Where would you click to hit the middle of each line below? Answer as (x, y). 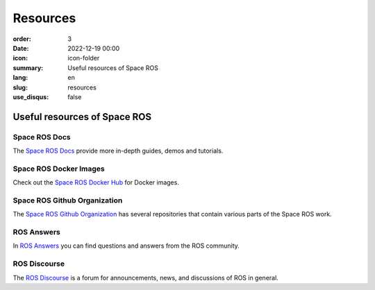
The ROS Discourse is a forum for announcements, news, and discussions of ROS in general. (146, 278)
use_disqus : (31, 96)
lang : (20, 78)
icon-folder (84, 58)
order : (22, 39)
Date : (21, 48)
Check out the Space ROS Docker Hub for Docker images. (96, 182)
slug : (20, 87)
